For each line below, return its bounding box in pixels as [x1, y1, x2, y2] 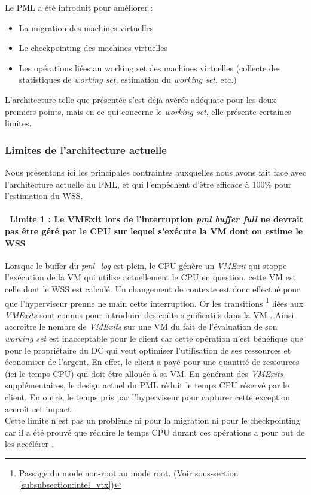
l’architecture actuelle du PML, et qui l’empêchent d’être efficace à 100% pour [5, 177, 292, 190]
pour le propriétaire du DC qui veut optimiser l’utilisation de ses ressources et [5, 343, 291, 356]
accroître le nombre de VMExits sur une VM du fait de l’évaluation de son [5, 320, 278, 333]
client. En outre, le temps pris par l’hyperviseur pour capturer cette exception [5, 390, 291, 403]
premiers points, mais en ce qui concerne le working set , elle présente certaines [5, 105, 291, 117]
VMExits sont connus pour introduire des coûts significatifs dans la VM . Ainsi [5, 308, 294, 321]
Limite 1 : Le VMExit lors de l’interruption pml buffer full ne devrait [10, 213, 304, 225]
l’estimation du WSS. [5, 189, 83, 202]
